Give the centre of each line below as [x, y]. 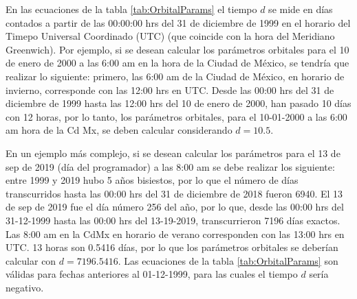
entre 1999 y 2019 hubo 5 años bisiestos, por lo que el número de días [152, 180]
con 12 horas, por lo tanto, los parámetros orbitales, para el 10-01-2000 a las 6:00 [176, 116]
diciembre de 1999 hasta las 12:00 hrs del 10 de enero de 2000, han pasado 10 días [178, 103]
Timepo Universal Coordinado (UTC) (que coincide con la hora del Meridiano [170, 36]
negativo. [25, 287]
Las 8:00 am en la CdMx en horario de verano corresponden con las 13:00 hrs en [175, 234]
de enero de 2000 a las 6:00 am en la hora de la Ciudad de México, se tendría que [177, 63]
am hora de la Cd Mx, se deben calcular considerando [119, 130]
